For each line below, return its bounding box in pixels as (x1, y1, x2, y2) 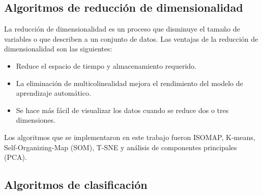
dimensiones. (16, 115, 55, 125)
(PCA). (4, 152, 27, 162)
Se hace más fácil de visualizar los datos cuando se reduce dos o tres (16, 104, 229, 115)
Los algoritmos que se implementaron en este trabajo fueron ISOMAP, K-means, (4, 131, 255, 142)
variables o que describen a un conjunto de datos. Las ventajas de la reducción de (4, 33, 258, 44)
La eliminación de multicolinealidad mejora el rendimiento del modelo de (16, 77, 243, 88)
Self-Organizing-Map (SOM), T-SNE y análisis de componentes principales (4, 142, 237, 152)
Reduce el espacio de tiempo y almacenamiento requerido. (16, 60, 196, 71)
